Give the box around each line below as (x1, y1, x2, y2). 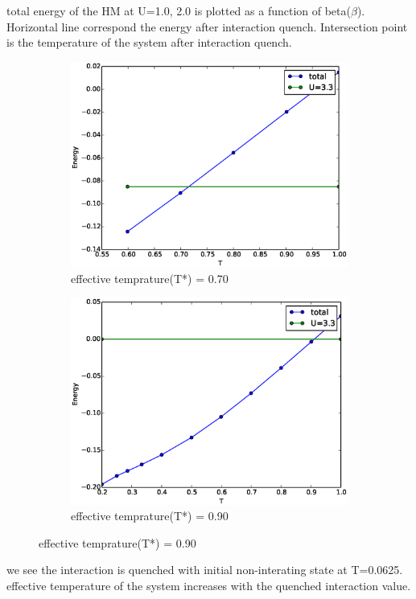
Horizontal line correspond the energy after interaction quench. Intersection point (6, 18, 408, 35)
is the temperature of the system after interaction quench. (6, 34, 292, 51)
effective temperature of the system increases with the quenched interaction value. (6, 576, 411, 593)
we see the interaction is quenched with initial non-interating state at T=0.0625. (6, 561, 403, 578)
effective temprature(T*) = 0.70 (71, 269, 229, 286)
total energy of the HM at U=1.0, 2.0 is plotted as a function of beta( (6, 2, 351, 18)
